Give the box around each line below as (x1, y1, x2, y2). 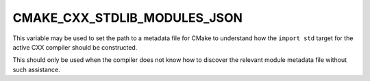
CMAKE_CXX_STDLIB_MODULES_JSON (12, 10, 243, 25)
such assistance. (12, 65, 61, 74)
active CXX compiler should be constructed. (12, 43, 138, 51)
